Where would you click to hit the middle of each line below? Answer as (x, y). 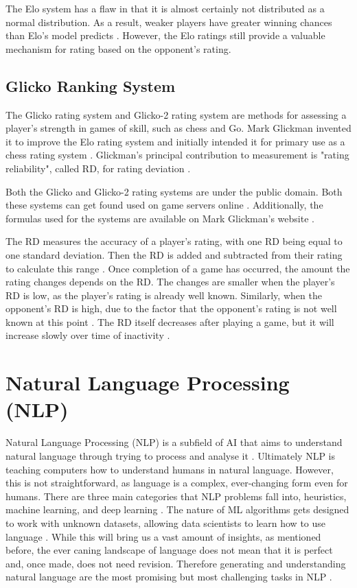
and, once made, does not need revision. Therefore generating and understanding (176, 563)
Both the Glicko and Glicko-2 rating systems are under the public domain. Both (174, 191)
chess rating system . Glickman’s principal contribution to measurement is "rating (177, 155)
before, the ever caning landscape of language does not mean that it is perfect (169, 550)
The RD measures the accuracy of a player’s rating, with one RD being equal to (174, 241)
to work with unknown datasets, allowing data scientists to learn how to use (166, 522)
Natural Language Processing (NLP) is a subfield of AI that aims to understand (174, 442)
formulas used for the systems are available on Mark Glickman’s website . (160, 218)
